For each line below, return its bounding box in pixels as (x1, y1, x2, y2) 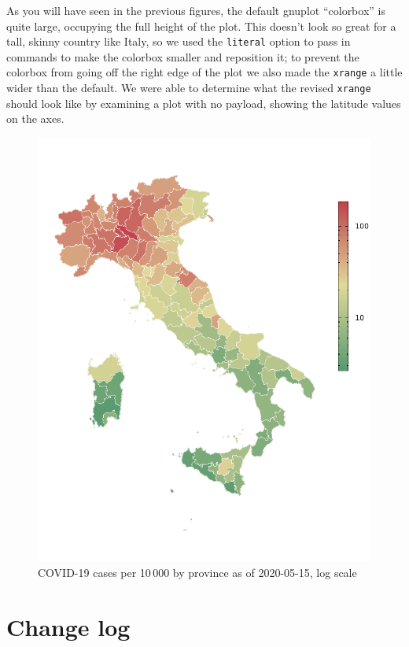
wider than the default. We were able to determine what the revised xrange (6, 79, 371, 96)
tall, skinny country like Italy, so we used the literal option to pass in (6, 33, 351, 50)
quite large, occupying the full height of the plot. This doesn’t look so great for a (6, 17, 396, 34)
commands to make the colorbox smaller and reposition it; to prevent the (6, 48, 359, 65)
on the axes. (6, 110, 64, 127)
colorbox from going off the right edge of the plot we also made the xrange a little (6, 64, 403, 80)
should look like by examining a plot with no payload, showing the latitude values (6, 94, 401, 111)
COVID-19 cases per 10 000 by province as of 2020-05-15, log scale (38, 564, 357, 580)
